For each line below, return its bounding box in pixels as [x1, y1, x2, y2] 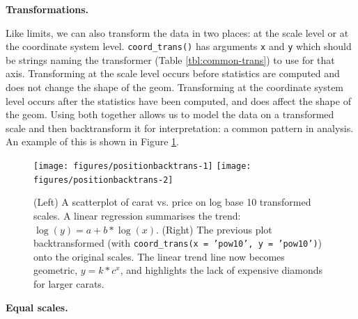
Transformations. [6, 2, 88, 16]
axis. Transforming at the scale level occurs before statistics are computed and [6, 66, 340, 81]
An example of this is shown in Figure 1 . [6, 134, 179, 149]
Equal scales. [6, 300, 68, 314]
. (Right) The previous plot [156, 222, 272, 236]
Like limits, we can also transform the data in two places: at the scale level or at [6, 25, 349, 40]
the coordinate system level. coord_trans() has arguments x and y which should [6, 39, 352, 54]
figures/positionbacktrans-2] [33, 174, 173, 185]
